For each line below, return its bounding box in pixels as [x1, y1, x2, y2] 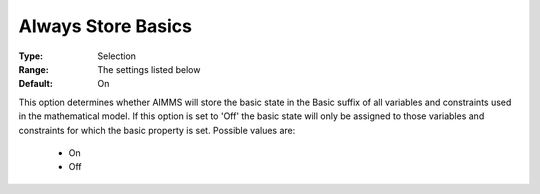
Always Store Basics [18, 15, 192, 37]
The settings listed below [97, 63, 201, 75]
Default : [18, 78, 54, 90]
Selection [97, 50, 137, 62]
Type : [18, 50, 44, 62]
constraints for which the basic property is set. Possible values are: [18, 124, 296, 136]
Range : [18, 63, 49, 75]
